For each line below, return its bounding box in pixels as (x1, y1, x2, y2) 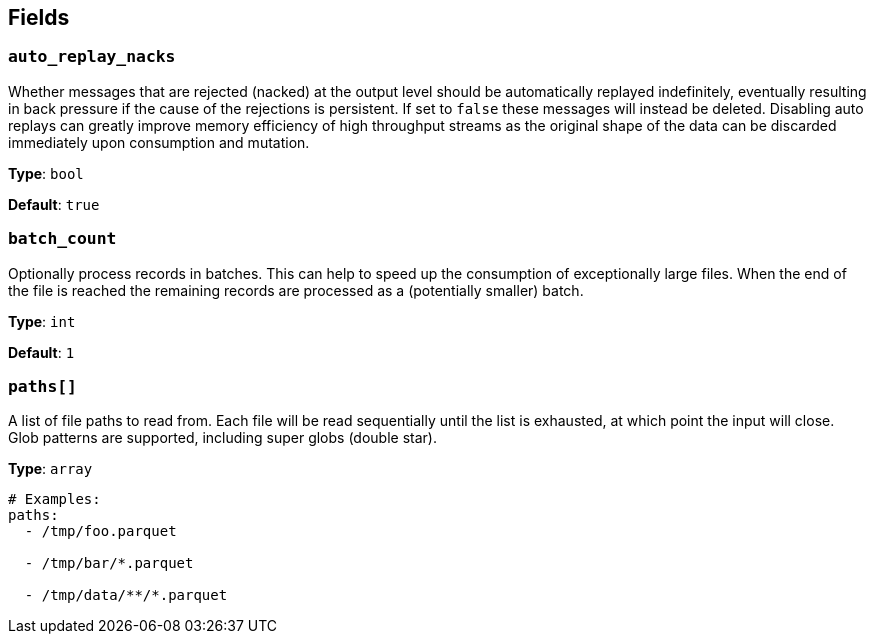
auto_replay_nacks (8, 47, 176, 67)
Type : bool (8, 164, 84, 182)
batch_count (8, 229, 117, 249)
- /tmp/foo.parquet (24, 523, 177, 540)
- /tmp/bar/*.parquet (24, 555, 194, 572)
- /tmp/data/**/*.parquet (24, 587, 228, 604)
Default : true (8, 195, 100, 213)
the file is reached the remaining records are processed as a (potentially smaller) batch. (8, 281, 584, 299)
